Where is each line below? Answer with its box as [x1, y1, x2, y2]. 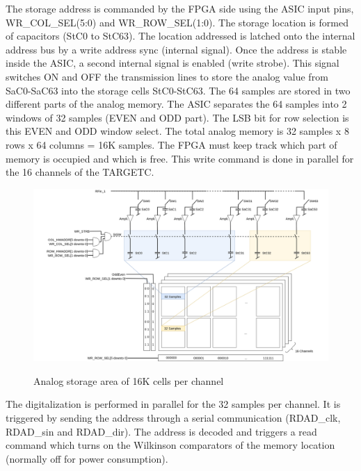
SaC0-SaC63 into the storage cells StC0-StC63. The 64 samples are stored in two [6, 83, 351, 97]
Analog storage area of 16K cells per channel [33, 373, 224, 388]
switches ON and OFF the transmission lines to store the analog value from [6, 69, 328, 83]
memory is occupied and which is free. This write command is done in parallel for [6, 151, 354, 165]
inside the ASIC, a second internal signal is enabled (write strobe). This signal [6, 56, 339, 70]
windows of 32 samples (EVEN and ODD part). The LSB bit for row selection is [6, 110, 349, 124]
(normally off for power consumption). [6, 451, 168, 465]
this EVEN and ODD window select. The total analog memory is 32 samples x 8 [6, 124, 349, 138]
